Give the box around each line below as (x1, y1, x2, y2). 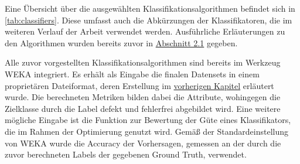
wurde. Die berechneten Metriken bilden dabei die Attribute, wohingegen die (5, 91, 281, 103)
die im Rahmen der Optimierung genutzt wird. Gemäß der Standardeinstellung (5, 125, 288, 137)
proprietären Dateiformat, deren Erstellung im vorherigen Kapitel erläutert (5, 79, 274, 91)
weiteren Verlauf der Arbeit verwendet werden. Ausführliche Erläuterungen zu (5, 25, 285, 37)
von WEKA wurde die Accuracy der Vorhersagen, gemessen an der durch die (5, 136, 281, 149)
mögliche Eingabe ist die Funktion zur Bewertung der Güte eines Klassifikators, (5, 114, 291, 126)
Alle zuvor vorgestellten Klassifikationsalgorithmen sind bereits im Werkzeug (5, 56, 281, 69)
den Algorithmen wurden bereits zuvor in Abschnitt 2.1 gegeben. (5, 36, 238, 49)
